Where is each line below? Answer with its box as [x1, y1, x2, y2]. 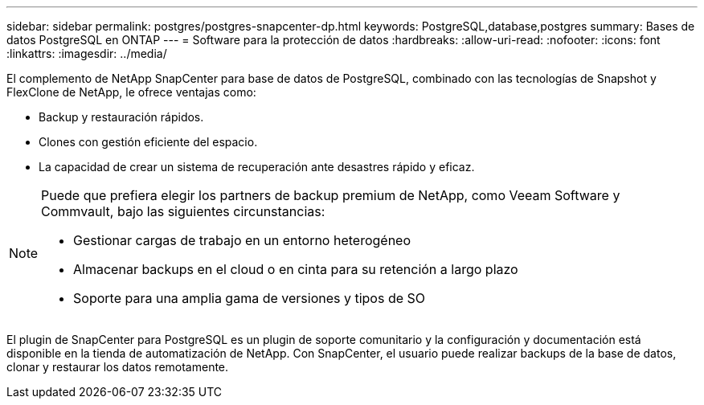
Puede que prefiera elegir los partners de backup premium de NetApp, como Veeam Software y [41, 187, 620, 203]
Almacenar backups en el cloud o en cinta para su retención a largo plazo [73, 261, 518, 277]
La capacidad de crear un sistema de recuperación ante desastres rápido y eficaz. [39, 160, 475, 174]
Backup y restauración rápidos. [39, 110, 204, 124]
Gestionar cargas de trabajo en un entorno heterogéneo [73, 232, 411, 248]
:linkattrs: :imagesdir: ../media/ [6, 47, 167, 60]
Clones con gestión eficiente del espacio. [39, 135, 258, 149]
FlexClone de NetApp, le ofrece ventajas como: [6, 85, 256, 99]
